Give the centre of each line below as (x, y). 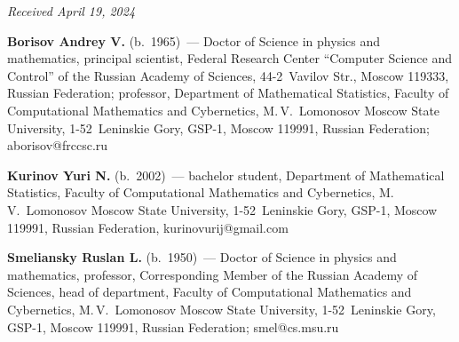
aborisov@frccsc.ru (58, 145)
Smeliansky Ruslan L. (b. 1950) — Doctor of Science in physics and (202, 257)
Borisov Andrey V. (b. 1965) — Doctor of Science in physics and (194, 40)
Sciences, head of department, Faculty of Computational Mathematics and (210, 292)
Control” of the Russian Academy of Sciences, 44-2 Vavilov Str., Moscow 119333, (228, 75)
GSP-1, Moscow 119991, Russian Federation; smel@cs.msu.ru (173, 326)
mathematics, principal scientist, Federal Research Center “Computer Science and (229, 58)
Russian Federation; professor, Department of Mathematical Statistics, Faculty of (228, 93)
